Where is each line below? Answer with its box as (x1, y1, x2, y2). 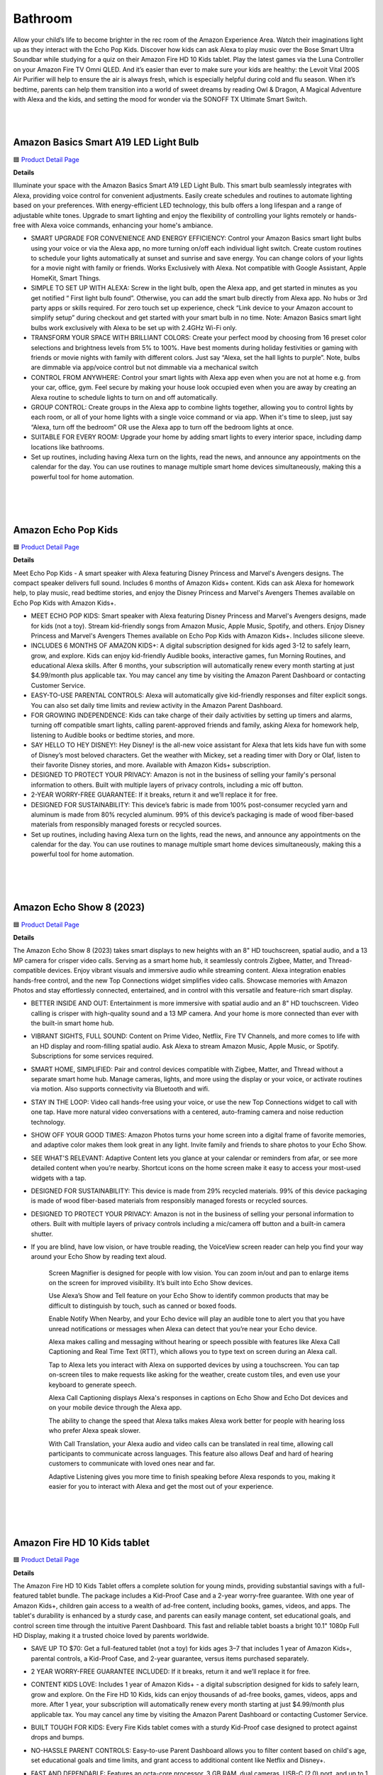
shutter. (30, 1229, 53, 1238)
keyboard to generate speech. (48, 1380, 137, 1389)
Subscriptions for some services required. (30, 1052, 154, 1061)
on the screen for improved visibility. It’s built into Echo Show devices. (48, 1279, 253, 1287)
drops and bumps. (30, 1733, 84, 1742)
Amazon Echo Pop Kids (13, 524, 118, 536)
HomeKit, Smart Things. (30, 273, 101, 282)
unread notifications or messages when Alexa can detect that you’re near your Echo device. (48, 1324, 317, 1333)
